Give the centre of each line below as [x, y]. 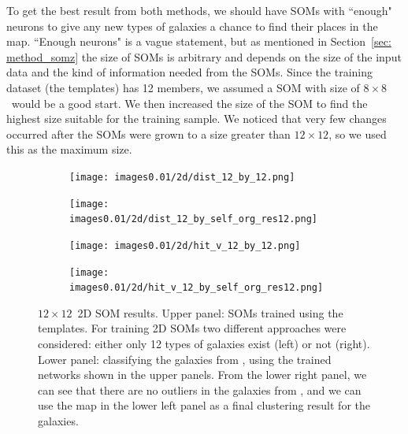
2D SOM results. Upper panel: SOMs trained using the [210, 312]
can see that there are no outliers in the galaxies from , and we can [200, 389]
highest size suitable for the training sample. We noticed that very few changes [197, 119]
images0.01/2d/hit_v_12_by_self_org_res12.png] [197, 288]
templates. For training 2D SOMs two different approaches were [192, 328]
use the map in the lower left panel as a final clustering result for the [204, 405]
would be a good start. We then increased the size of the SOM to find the [189, 103]
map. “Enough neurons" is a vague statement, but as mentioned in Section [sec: [199, 41]
